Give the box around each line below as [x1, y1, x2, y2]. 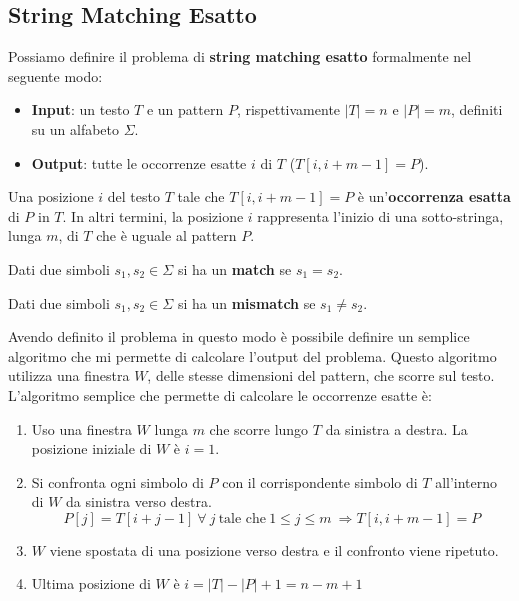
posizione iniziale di [31, 438, 152, 459]
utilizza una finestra [8, 365, 130, 386]
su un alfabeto [31, 118, 120, 139]
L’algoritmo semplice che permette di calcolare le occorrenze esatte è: [8, 384, 432, 405]
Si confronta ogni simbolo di [31, 471, 204, 492]
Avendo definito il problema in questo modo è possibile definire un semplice [8, 326, 470, 347]
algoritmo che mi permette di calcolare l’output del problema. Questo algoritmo [8, 345, 497, 366]
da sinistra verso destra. [66, 491, 212, 512]
